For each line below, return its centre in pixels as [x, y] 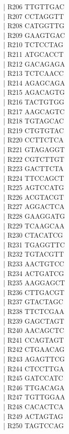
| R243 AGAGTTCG [34, 358]
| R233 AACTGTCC [34, 264]
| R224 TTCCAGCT [34, 178]
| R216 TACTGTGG [34, 101]
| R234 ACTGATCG [34, 273]
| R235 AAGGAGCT [34, 283]
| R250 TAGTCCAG [34, 425]
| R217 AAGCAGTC [34, 111]
